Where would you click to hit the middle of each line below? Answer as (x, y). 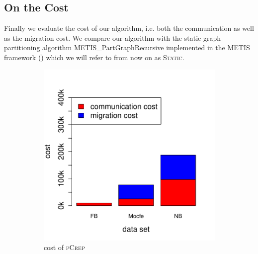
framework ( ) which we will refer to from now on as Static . (94, 57)
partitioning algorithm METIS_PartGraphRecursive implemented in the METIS (127, 47)
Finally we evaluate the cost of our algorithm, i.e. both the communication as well (129, 28)
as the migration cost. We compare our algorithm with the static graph (112, 38)
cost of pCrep (64, 247)
